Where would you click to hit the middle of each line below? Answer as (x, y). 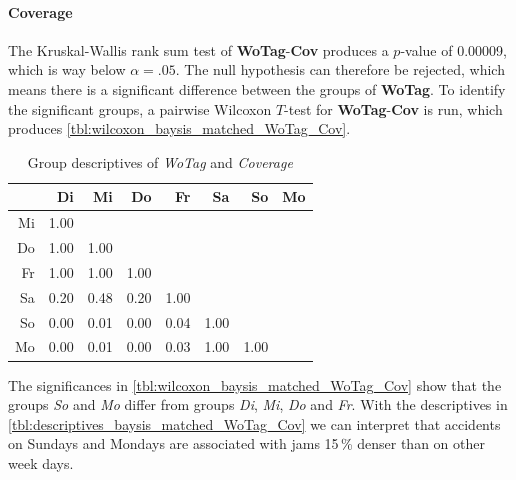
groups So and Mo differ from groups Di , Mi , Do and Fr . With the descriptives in (258, 404)
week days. (41, 462)
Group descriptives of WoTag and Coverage (160, 161)
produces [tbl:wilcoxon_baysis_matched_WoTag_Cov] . (179, 128)
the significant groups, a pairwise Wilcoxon (140, 108)
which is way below (67, 69)
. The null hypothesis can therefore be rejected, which (340, 69)
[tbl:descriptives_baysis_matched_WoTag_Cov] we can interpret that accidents (254, 423)
